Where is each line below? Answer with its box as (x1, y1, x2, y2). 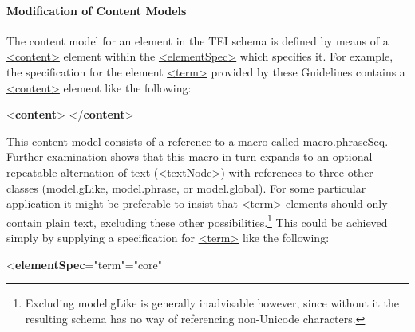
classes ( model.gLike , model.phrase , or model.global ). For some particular (6, 179, 366, 196)
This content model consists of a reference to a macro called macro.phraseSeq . (6, 132, 389, 149)
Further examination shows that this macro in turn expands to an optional (6, 148, 373, 165)
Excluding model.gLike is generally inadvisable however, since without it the (25, 295, 399, 311)
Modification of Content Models (6, 2, 187, 18)
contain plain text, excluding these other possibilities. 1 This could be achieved (6, 211, 388, 230)
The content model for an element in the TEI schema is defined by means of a (6, 32, 389, 49)
